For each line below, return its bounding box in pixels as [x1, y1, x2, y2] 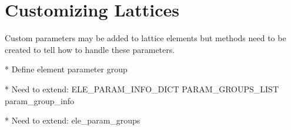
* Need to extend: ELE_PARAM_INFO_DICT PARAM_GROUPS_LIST [5, 82, 279, 95]
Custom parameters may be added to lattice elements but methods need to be [5, 32, 286, 44]
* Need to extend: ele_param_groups [5, 114, 141, 126]
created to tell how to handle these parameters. [5, 43, 175, 55]
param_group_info [5, 94, 74, 106]
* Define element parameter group [5, 63, 128, 75]
